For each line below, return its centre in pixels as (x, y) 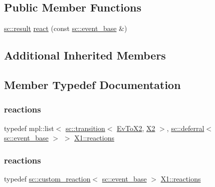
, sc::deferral (185, 128)
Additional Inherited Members (85, 55)
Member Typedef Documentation (92, 84)
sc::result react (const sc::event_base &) (66, 28)
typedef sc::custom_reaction (47, 178)
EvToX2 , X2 (136, 128)
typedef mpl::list (29, 128)
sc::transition (85, 128)
